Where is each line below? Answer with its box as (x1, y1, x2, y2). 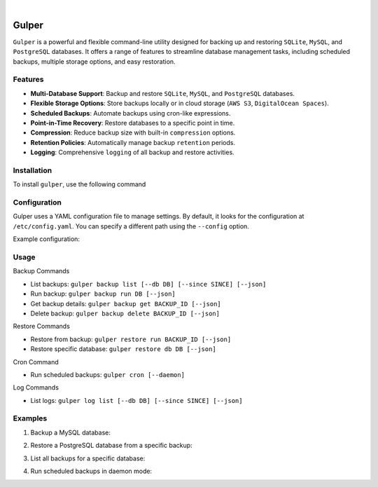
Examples (13, 413, 48, 423)
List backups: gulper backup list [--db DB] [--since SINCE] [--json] (30, 280, 267, 288)
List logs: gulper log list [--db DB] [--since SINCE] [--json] (30, 396, 243, 404)
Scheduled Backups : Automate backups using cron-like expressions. (30, 109, 231, 117)
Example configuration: (13, 235, 80, 243)
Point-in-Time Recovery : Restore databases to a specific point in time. (30, 119, 235, 127)
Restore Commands (13, 322, 70, 331)
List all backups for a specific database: (30, 454, 146, 462)
